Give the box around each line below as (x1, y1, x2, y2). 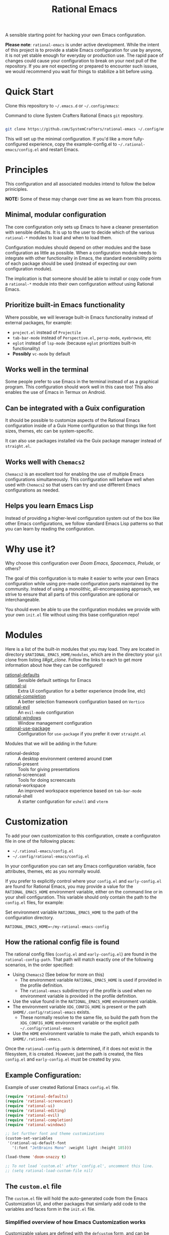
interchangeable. (5, 596, 40, 602)
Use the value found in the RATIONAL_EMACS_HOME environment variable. (12, 998, 157, 1004)
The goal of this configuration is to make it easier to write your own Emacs (5, 575, 159, 581)
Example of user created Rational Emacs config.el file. (5, 1084, 120, 1090)
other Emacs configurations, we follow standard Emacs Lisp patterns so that (5, 520, 163, 526)
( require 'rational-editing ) (5, 1108, 66, 1113)
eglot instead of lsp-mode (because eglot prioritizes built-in (12, 340, 136, 346)
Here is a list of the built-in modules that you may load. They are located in (5, 646, 160, 652)
